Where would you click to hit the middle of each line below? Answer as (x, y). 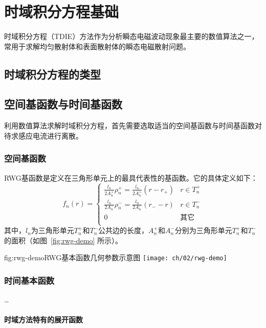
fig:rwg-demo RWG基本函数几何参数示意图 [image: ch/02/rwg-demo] (116, 257)
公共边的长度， (124, 230)
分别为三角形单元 (203, 230)
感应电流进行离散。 (50, 135)
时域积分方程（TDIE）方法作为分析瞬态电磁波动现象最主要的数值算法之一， (131, 36)
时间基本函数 (29, 280)
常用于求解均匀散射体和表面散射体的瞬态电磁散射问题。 (97, 46)
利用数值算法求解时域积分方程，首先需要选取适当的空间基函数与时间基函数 (129, 126)
